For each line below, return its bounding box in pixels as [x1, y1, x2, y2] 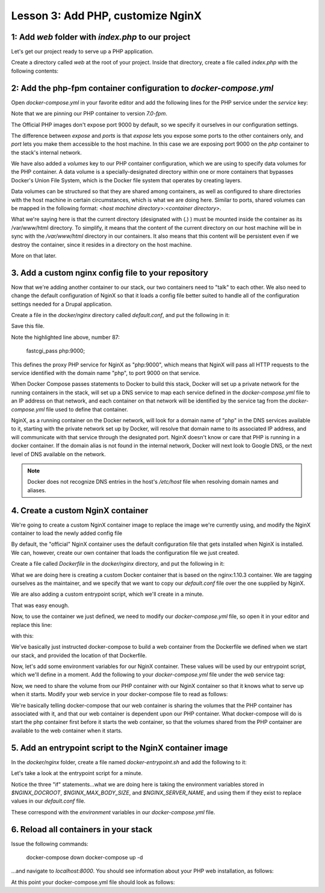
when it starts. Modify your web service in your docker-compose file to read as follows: [11, 691, 228, 698]
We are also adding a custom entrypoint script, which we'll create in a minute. [11, 590, 204, 598]
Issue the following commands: [11, 840, 88, 847]
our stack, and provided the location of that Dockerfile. [11, 652, 147, 659]
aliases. [27, 486, 46, 493]
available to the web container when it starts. [11, 727, 123, 734]
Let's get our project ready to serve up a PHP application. [11, 48, 153, 55]
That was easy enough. [11, 602, 69, 609]
